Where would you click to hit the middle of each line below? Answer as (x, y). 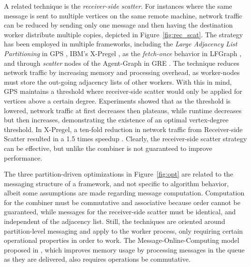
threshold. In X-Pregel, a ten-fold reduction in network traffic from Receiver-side (123, 129)
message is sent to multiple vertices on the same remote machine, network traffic (123, 15)
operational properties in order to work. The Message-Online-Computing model (122, 240)
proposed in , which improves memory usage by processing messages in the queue (124, 249)
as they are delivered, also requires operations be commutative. (97, 259)
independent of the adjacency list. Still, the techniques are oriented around (115, 221)
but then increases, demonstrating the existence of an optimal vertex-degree (116, 120)
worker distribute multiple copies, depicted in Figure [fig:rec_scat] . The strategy (124, 34)
